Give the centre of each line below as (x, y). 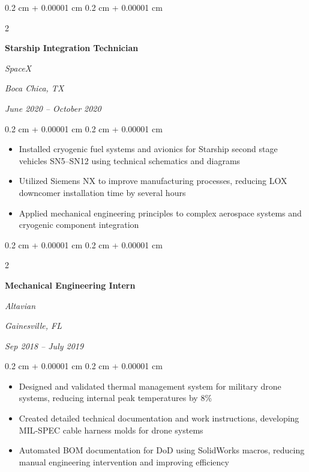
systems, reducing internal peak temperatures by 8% (115, 398)
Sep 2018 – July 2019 (44, 345)
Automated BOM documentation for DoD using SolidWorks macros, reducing (162, 450)
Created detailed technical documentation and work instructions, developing (159, 418)
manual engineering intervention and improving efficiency (124, 461)
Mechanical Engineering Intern (70, 285)
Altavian (20, 305)
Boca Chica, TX (34, 88)
